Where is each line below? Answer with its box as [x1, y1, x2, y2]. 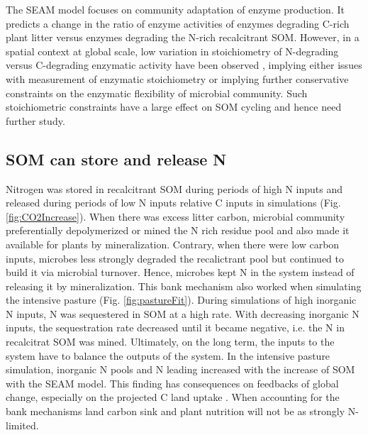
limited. [6, 417, 39, 432]
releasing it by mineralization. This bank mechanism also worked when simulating [6, 278, 362, 293]
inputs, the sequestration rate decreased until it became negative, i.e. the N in [6, 320, 345, 335]
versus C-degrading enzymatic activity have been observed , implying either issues [6, 57, 362, 72]
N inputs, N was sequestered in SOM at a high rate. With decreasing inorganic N [6, 306, 359, 321]
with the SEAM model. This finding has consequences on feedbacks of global [6, 375, 339, 390]
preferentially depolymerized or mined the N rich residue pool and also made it [6, 223, 350, 238]
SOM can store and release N [6, 148, 227, 170]
